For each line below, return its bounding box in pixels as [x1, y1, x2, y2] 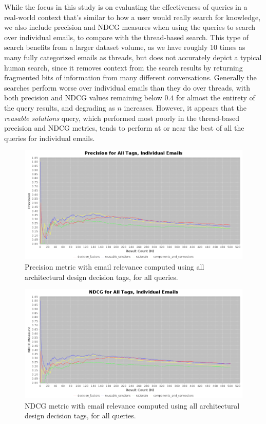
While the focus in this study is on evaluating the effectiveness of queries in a [4, 2, 248, 12]
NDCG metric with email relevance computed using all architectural [25, 400, 240, 411]
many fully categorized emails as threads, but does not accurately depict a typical [4, 51, 262, 62]
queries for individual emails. [4, 132, 95, 143]
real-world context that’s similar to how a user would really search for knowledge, [4, 11, 261, 22]
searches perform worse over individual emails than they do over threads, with [4, 82, 250, 93]
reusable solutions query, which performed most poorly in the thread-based [4, 112, 239, 123]
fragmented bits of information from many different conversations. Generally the [4, 72, 257, 83]
